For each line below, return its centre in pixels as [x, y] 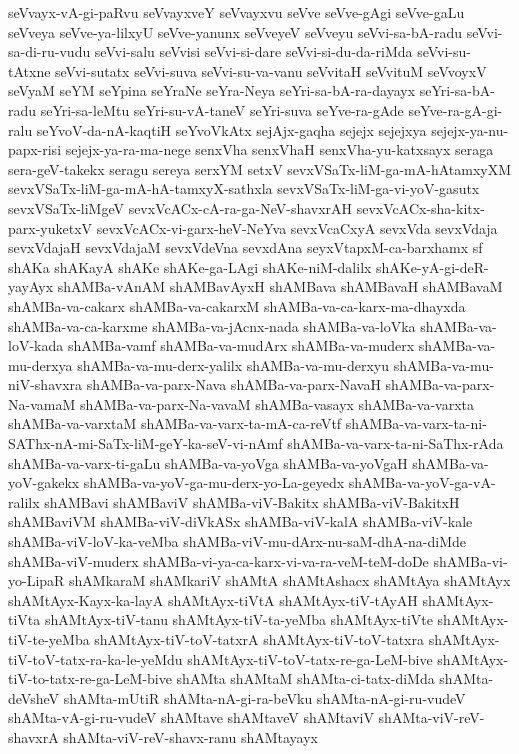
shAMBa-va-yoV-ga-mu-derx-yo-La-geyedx [214, 482]
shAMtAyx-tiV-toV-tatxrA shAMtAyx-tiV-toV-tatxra [259, 639]
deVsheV [34, 697]
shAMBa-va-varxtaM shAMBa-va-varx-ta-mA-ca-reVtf [175, 423]
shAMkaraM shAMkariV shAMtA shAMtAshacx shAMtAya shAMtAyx [290, 580]
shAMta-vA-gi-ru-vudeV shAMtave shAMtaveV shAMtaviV [191, 717]
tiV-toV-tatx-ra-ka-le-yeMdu [95, 658]
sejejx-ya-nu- [470, 129]
